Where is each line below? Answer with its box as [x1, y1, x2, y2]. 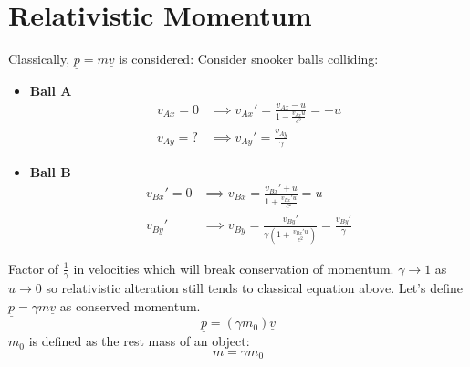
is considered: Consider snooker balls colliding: [119, 49, 379, 68]
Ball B [29, 162, 71, 181]
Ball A [29, 81, 72, 100]
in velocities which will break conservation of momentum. [73, 258, 394, 278]
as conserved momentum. [59, 296, 201, 315]
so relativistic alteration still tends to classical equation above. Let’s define [46, 278, 463, 298]
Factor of [8, 258, 59, 278]
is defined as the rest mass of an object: [28, 331, 250, 351]
